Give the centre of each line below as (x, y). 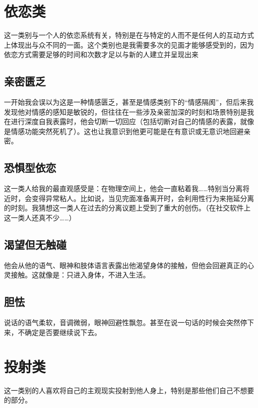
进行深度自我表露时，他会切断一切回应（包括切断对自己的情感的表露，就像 (132, 121)
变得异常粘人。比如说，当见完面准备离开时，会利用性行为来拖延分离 (143, 198)
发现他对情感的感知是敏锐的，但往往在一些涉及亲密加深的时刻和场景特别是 (126, 111)
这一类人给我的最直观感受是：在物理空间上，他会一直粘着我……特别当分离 (123, 188)
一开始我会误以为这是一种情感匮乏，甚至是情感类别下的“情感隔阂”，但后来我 (129, 102)
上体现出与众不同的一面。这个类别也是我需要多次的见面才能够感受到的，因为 (129, 44)
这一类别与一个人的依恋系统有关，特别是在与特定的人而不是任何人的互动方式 (129, 35)
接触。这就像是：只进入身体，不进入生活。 (80, 275)
